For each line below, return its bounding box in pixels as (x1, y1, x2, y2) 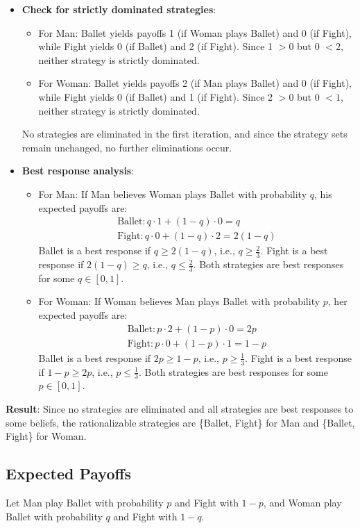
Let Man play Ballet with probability (6, 495, 164, 509)
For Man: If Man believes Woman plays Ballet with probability (38, 186, 307, 201)
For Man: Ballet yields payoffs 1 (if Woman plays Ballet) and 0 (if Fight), (38, 25, 352, 40)
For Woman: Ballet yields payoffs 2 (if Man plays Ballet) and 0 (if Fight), (38, 76, 352, 90)
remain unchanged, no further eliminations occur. (22, 140, 232, 154)
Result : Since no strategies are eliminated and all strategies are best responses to (6, 401, 354, 415)
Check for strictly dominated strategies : (22, 2, 216, 16)
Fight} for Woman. (6, 429, 87, 443)
